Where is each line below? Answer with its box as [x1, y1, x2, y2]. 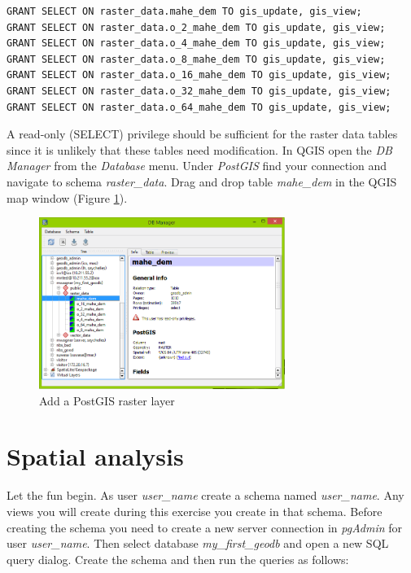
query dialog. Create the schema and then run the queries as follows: [7, 550, 349, 567]
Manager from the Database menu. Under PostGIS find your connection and [7, 157, 387, 174]
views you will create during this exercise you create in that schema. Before [7, 502, 383, 519]
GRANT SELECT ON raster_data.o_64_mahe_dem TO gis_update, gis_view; [7, 101, 391, 113]
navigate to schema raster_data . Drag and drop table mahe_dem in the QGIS [7, 173, 397, 190]
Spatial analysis [7, 440, 184, 473]
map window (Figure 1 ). [7, 189, 128, 206]
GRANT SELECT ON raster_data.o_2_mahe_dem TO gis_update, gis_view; [7, 21, 386, 33]
